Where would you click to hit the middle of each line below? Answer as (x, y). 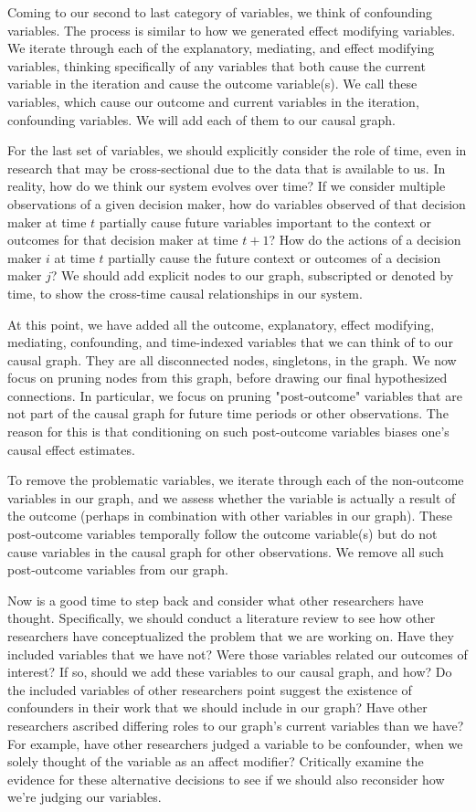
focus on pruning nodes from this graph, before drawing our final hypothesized (227, 378)
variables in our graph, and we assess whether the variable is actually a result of (232, 497)
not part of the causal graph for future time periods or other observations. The (228, 413)
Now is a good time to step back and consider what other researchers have (216, 600)
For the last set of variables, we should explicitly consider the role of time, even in (237, 150)
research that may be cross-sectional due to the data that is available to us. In (227, 168)
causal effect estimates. (71, 449)
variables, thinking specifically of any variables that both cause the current (217, 65)
